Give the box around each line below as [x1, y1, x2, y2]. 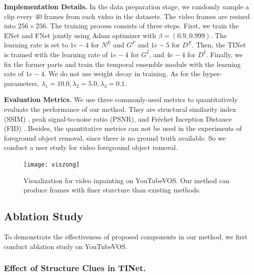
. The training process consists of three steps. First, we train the [46, 21, 239, 31]
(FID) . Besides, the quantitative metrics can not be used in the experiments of [4, 123, 242, 133]
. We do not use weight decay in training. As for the [44, 68, 201, 79]
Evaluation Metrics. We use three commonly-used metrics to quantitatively [4, 94, 238, 105]
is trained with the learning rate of [4, 49, 108, 59]
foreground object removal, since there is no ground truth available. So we [4, 132, 226, 143]
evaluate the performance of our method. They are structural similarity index [4, 104, 236, 114]
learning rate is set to [4, 40, 68, 50]
